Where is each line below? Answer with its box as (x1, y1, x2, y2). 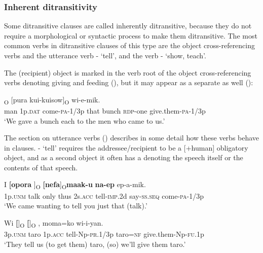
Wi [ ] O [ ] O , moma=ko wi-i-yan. (4, 217, 103, 229)
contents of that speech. (4, 162, 78, 172)
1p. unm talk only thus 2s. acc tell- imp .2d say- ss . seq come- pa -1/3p (4, 190, 204, 201)
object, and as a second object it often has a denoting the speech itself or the (4, 152, 243, 163)
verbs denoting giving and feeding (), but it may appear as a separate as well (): (4, 77, 253, 88)
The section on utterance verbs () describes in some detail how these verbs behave (4, 132, 259, 143)
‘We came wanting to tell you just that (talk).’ (4, 200, 147, 211)
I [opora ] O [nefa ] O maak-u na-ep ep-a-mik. (4, 179, 146, 191)
